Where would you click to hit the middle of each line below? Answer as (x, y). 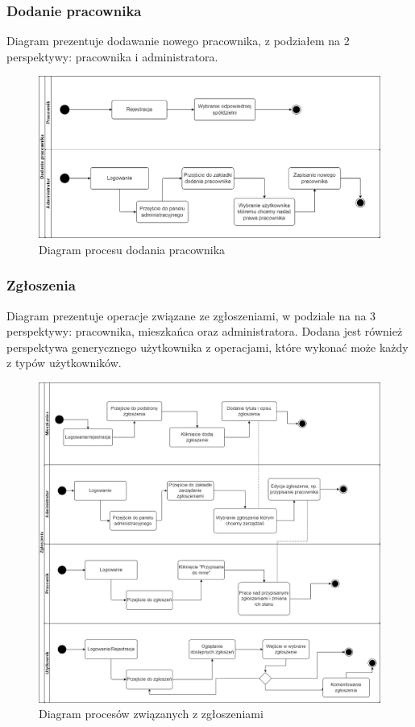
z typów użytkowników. (64, 363)
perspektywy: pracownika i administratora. (112, 56)
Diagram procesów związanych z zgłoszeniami (151, 714)
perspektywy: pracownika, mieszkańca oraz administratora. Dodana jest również (205, 331)
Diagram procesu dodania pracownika (132, 249)
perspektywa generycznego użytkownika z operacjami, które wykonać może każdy (207, 347)
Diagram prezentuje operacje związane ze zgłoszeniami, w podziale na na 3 (191, 315)
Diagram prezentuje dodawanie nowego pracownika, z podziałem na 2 (178, 41)
